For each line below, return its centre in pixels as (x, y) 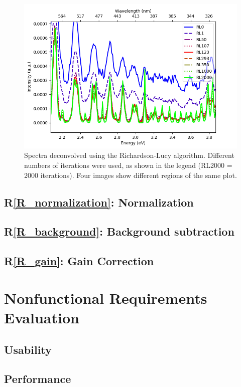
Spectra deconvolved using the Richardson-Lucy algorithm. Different (129, 155)
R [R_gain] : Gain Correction (79, 261)
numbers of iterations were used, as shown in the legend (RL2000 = (128, 165)
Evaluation (42, 317)
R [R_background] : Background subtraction (119, 231)
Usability (28, 349)
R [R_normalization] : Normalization (99, 202)
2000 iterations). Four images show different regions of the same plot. (131, 175)
